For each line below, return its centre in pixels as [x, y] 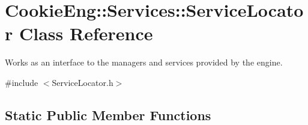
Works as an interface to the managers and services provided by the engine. [144, 62]
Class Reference [86, 33]
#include [22, 82]
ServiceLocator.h [83, 82]
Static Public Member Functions [108, 114]
